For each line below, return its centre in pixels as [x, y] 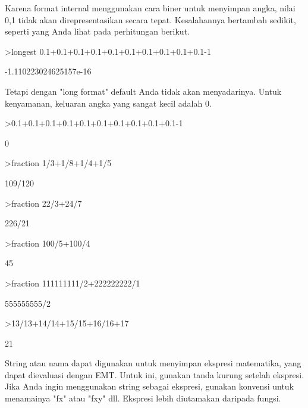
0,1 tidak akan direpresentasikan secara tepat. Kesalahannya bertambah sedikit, [150, 19]
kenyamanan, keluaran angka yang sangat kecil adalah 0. [108, 103]
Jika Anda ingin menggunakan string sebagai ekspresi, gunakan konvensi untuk [150, 386]
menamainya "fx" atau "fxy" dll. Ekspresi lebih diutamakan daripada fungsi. [143, 398]
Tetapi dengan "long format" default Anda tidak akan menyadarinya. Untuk [143, 91]
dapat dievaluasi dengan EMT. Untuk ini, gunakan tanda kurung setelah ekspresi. [155, 374]
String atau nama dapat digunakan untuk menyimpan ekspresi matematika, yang [153, 363]
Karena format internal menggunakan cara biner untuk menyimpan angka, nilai [150, 8]
